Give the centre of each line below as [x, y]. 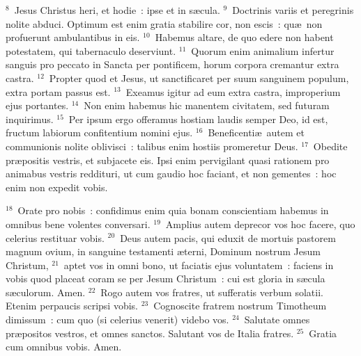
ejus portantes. [37, 105]
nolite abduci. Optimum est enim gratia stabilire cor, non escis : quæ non [164, 23]
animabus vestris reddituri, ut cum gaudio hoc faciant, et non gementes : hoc [171, 173]
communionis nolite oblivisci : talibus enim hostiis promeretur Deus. [152, 146]
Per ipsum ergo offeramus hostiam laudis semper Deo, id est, [198, 119]
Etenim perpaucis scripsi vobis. [72, 306]
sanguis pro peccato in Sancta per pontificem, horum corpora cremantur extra [172, 64]
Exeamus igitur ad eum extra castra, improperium [233, 91]
